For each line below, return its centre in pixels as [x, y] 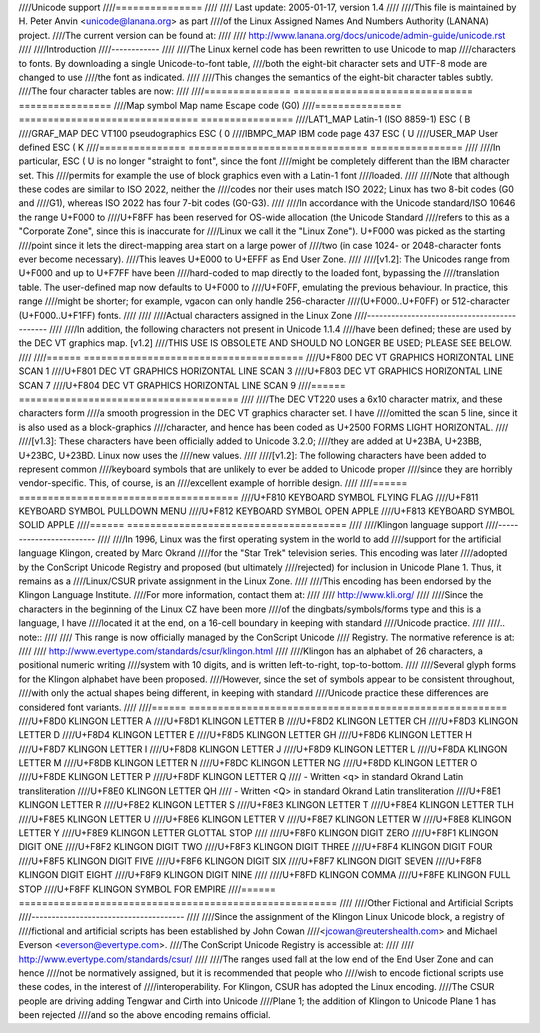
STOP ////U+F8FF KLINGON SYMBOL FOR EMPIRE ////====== [147, 889]
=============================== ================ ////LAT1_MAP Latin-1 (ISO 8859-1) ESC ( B [244, 119]
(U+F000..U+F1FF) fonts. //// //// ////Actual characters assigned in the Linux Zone [185, 315]
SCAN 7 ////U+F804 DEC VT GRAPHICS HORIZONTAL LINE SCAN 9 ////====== [182, 385]
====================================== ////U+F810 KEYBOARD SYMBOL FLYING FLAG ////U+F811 [248, 497]
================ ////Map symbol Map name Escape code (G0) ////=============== [210, 105]
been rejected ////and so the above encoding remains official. [144, 1015]
